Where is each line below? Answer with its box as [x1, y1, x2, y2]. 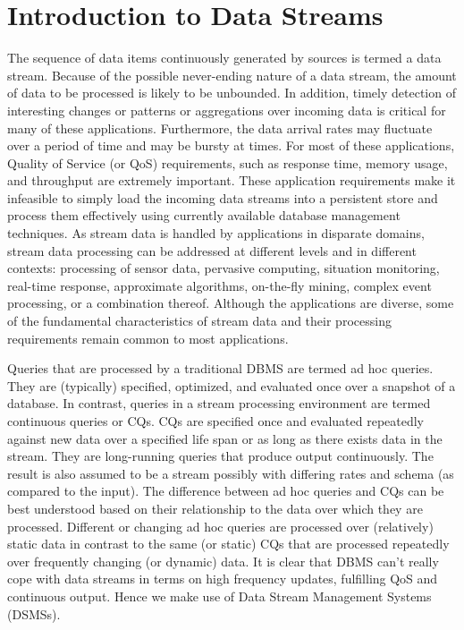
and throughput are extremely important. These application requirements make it [7, 171, 456, 190]
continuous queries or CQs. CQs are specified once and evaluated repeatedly [7, 412, 425, 430]
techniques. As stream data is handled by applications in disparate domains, [7, 224, 425, 243]
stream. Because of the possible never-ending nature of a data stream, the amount [7, 65, 457, 84]
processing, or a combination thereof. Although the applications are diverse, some [7, 294, 454, 312]
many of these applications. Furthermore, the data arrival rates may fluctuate [7, 118, 433, 137]
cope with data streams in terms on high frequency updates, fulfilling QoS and [7, 569, 438, 588]
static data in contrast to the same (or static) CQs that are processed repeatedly [7, 534, 450, 553]
